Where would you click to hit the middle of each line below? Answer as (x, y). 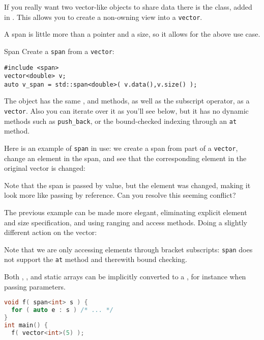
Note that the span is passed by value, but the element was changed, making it (127, 185)
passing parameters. (35, 286)
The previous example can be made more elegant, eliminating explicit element (126, 212)
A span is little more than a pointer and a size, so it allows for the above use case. (132, 34)
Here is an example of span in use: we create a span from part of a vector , (121, 148)
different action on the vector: (51, 232)
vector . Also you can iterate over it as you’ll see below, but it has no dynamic (126, 111)
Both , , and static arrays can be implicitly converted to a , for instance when (125, 277)
